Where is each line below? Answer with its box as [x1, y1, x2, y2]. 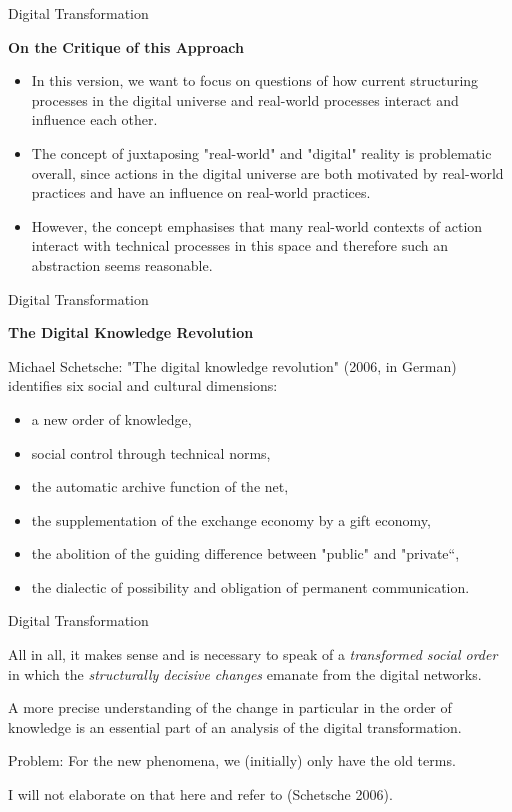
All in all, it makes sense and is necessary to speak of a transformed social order [8, 644, 498, 665]
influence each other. [31, 109, 158, 130]
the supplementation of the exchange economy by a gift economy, [31, 509, 431, 530]
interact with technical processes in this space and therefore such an [31, 235, 449, 256]
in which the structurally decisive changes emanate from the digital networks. [8, 663, 482, 684]
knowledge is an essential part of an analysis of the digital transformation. [8, 716, 462, 737]
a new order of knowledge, [31, 408, 192, 429]
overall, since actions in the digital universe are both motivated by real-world [31, 162, 504, 183]
